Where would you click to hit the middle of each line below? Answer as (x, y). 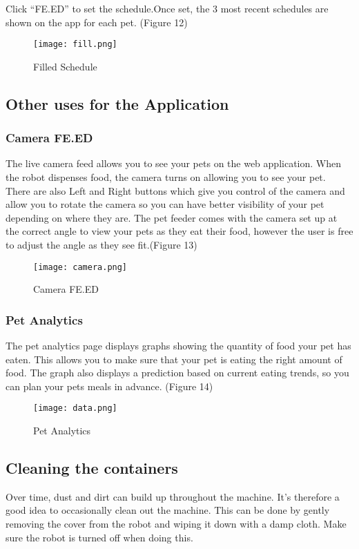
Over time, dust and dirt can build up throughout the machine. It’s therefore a (173, 496)
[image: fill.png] (75, 45)
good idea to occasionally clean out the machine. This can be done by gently (168, 510)
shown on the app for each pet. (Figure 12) (97, 22)
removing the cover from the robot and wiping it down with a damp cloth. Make (176, 524)
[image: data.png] (75, 408)
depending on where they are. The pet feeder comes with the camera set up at (172, 217)
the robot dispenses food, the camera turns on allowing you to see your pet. (166, 177)
